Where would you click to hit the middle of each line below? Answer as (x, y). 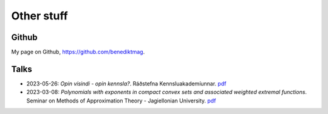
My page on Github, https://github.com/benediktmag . (78, 52)
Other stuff (39, 16)
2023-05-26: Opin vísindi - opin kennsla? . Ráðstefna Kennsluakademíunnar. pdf (126, 83)
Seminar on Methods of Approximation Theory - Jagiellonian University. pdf (121, 101)
